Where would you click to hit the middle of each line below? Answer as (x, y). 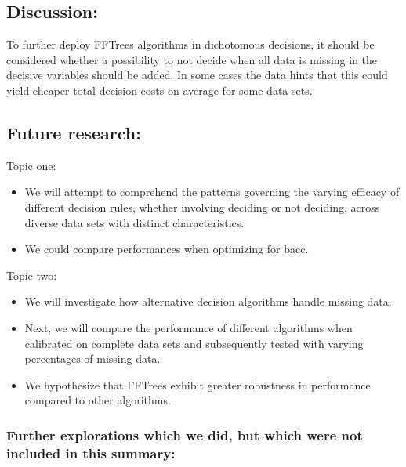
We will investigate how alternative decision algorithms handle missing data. (208, 301)
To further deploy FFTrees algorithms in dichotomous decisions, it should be (190, 44)
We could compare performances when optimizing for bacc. (167, 249)
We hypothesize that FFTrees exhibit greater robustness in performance (198, 384)
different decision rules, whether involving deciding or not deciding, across (202, 206)
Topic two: (32, 275)
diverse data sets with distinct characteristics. (134, 222)
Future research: (74, 132)
